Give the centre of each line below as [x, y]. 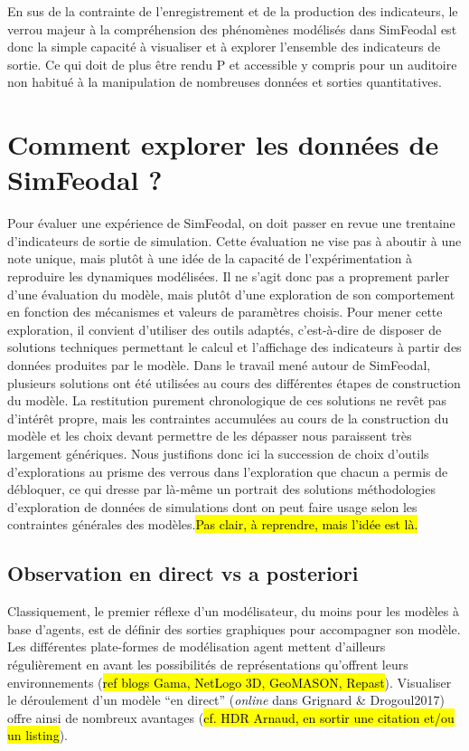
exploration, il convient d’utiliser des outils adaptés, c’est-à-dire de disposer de [225, 329]
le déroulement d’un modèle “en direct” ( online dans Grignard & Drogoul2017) [226, 700]
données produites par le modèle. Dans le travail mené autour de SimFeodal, [219, 365]
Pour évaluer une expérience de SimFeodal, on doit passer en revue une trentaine [231, 223]
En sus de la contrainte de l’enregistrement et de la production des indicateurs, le [233, 11]
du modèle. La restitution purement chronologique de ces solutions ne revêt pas [227, 400]
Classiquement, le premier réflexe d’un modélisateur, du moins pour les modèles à [233, 611]
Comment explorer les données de [223, 144]
